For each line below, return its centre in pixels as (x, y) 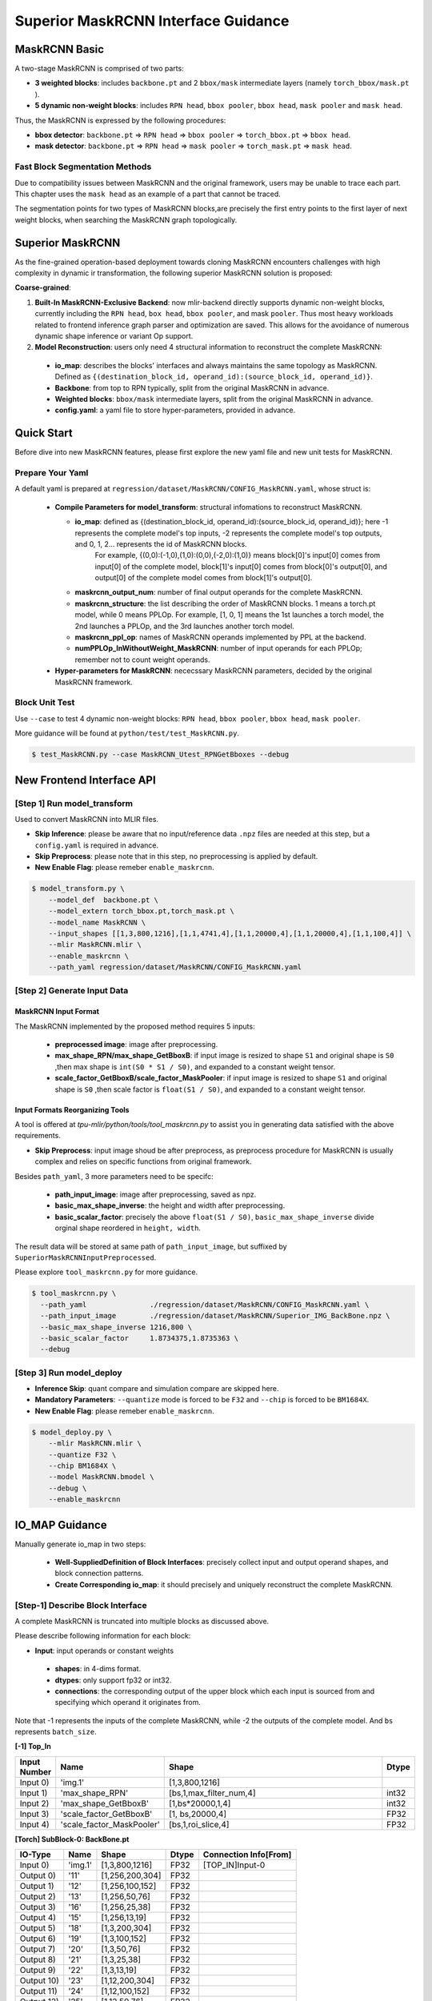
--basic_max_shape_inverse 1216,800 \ (116, 1327)
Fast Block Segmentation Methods (83, 166)
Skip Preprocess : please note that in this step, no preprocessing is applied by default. (176, 856)
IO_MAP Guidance (61, 1525)
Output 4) (38, 1918)
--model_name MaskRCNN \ (97, 922)
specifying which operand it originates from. (128, 1702)
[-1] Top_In (33, 1746)
